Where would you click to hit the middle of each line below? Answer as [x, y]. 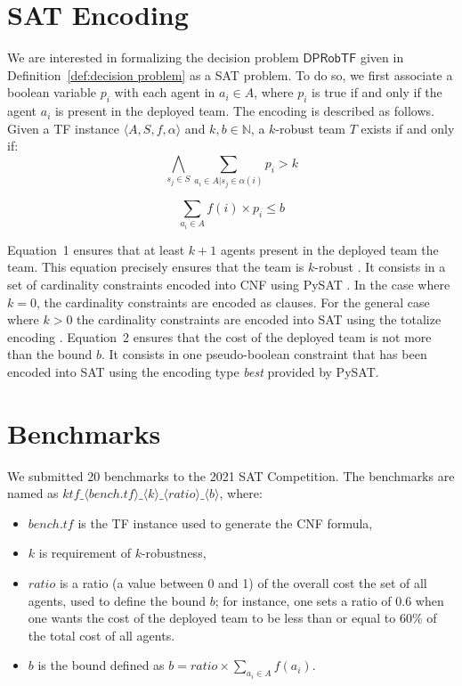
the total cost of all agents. [101, 635]
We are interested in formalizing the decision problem [153, 57]
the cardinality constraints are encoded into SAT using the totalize [259, 319]
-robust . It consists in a [380, 267]
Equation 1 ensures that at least [96, 249]
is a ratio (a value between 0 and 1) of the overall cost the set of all [243, 583]
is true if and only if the [377, 92]
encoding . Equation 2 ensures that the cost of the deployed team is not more [219, 336]
